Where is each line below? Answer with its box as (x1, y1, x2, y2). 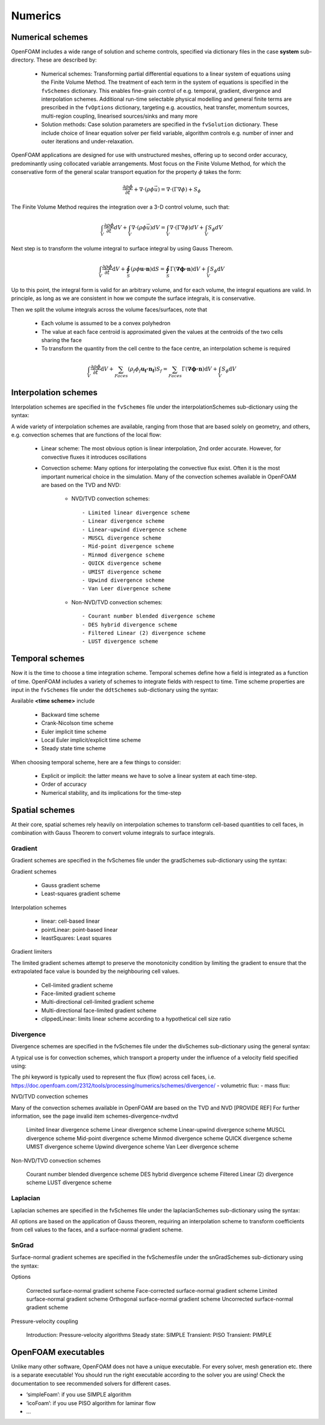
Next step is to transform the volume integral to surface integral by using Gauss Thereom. (11, 245, 234, 252)
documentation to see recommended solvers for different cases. (11, 1380, 171, 1387)
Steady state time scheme (41, 745, 107, 752)
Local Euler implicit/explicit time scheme (41, 736, 141, 744)
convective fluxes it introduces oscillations (41, 453, 147, 461)
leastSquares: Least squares (41, 934, 112, 942)
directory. (11, 56, 36, 63)
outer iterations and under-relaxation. (41, 138, 134, 145)
